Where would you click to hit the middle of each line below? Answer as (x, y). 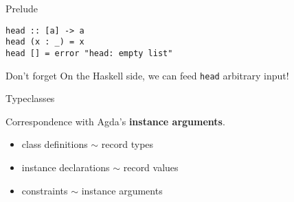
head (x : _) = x (45, 42)
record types (127, 144)
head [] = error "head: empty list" (89, 53)
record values (151, 167)
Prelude (22, 8)
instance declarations (66, 167)
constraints (45, 190)
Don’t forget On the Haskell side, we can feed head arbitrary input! (147, 75)
